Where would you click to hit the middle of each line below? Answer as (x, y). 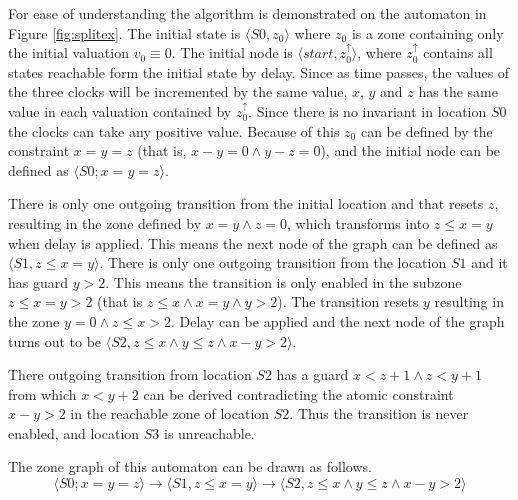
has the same (458, 91)
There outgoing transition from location (130, 374)
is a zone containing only (427, 32)
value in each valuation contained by (120, 110)
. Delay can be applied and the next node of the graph (337, 320)
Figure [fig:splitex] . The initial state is (124, 32)
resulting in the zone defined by (105, 222)
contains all (458, 52)
